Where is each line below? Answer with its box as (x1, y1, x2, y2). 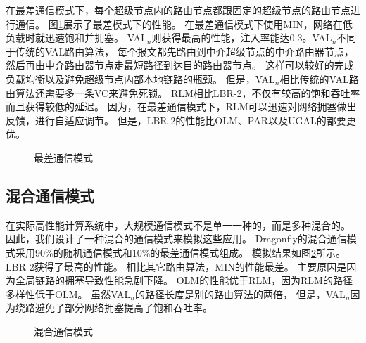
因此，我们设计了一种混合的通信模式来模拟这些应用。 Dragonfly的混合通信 (6, 231, 347, 246)
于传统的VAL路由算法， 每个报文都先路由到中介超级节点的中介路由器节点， (6, 44, 354, 58)
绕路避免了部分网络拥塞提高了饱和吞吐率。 (15, 300, 213, 315)
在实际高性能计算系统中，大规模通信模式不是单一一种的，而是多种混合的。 (6, 217, 351, 232)
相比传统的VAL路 (279, 71, 359, 86)
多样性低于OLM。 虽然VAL (6, 286, 131, 301)
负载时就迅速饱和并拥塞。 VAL (6, 30, 147, 45)
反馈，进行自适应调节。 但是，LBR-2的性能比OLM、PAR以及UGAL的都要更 (6, 112, 356, 127)
